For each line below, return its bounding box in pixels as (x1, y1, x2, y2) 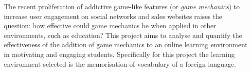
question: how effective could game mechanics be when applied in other (4, 20, 216, 31)
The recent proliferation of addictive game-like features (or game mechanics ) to (4, 1, 240, 11)
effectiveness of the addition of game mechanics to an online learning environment (4, 39, 248, 50)
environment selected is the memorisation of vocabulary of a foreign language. (4, 58, 236, 69)
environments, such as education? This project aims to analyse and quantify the (4, 30, 242, 40)
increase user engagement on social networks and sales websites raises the (4, 11, 222, 21)
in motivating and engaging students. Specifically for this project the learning (4, 49, 235, 59)
